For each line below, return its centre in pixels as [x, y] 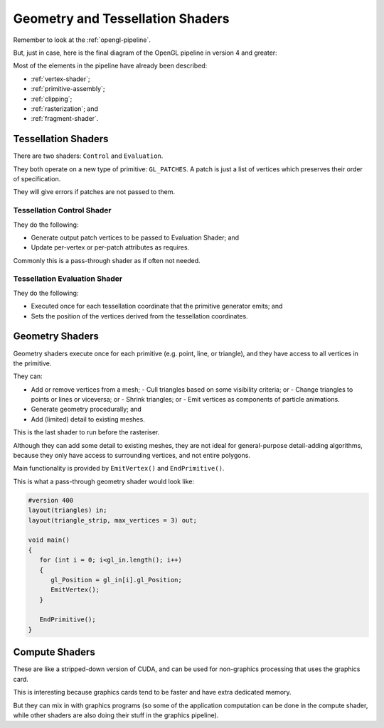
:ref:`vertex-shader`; [60, 79]
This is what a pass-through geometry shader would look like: [104, 481]
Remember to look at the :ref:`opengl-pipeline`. [82, 40]
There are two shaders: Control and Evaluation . [88, 156]
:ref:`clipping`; [52, 99]
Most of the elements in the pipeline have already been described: [110, 66]
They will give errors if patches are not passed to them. [94, 192]
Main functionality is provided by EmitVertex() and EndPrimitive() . [119, 469]
